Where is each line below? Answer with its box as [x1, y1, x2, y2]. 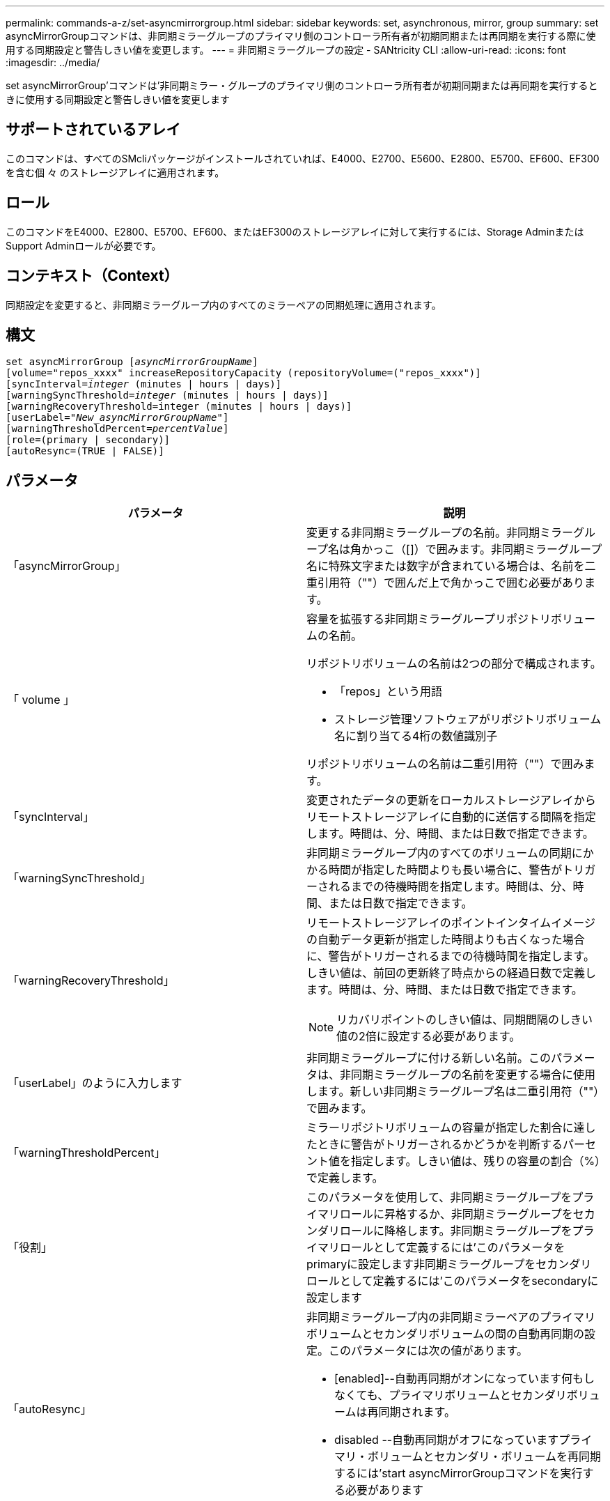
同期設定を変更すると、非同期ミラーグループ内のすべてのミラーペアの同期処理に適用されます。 [6, 298, 441, 311]
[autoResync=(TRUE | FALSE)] [6, 445, 164, 457]
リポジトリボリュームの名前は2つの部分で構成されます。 [306, 656, 602, 671]
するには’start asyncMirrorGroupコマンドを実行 [334, 1466, 583, 1481]
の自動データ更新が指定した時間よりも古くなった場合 [306, 932, 585, 947]
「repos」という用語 [334, 684, 442, 699]
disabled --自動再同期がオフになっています [334, 1433, 559, 1447]
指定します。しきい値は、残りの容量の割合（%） [351, 1154, 601, 1169]
